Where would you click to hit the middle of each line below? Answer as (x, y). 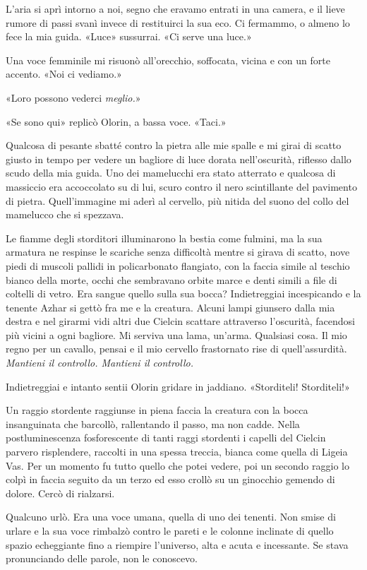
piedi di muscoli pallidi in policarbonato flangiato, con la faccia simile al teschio (178, 265)
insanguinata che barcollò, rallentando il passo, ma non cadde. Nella (153, 423)
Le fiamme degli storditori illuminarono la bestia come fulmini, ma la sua (164, 238)
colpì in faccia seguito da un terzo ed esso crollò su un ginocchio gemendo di (170, 479)
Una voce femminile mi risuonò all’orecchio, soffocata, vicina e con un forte (168, 60)
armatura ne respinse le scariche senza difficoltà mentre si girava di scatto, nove (178, 252)
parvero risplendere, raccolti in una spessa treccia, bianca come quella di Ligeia (177, 452)
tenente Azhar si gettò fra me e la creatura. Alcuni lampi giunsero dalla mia (170, 307)
